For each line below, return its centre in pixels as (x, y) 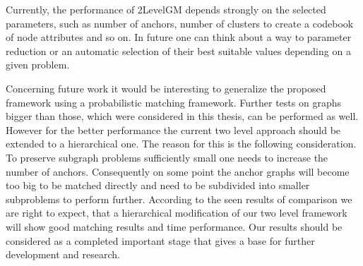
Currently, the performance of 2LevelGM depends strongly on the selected (166, 9)
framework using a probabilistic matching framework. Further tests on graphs (173, 102)
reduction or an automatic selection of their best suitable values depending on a (178, 50)
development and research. (63, 254)
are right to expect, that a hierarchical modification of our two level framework (177, 213)
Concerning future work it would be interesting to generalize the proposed (166, 88)
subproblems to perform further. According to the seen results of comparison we (179, 199)
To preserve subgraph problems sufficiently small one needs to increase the (167, 157)
